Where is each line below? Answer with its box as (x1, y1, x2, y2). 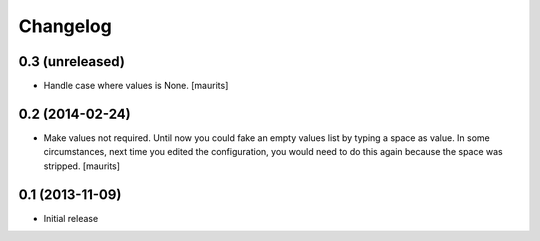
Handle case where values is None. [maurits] (43, 80, 229, 92)
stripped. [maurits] (43, 160, 120, 172)
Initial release (43, 212, 99, 224)
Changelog (18, 15, 112, 37)
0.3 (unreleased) (18, 53, 125, 70)
